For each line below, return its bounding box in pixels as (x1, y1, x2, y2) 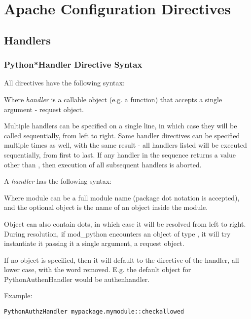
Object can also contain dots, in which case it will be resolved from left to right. (4, 218, 246, 229)
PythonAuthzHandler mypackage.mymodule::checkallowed (4, 308, 184, 316)
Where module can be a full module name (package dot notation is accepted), (4, 192, 240, 202)
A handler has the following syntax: (4, 176, 112, 186)
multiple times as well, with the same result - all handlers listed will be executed (4, 140, 247, 150)
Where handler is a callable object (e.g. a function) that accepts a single (4, 94, 222, 104)
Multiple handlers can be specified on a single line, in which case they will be (4, 120, 237, 131)
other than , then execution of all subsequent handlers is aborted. (4, 159, 202, 169)
